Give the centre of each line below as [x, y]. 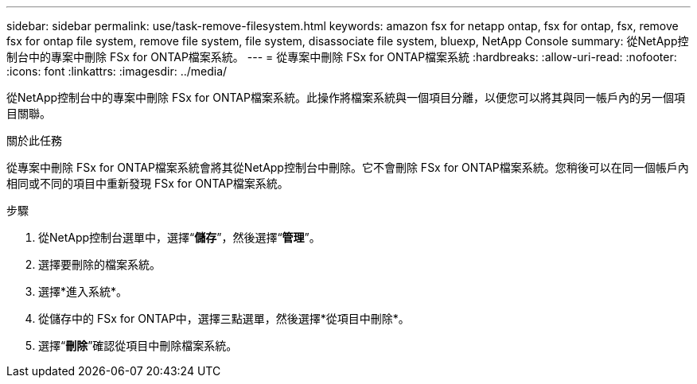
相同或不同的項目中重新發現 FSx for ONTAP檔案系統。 [148, 183]
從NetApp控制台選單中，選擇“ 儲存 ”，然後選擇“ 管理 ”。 [179, 237]
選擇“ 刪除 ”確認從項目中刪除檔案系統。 [138, 345]
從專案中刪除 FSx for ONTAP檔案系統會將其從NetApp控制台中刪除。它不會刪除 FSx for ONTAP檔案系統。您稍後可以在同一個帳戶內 [348, 167]
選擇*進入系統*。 [83, 291]
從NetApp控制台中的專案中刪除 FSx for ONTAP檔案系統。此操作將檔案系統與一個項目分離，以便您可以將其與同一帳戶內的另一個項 [346, 97]
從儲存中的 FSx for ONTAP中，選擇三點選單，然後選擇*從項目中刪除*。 [224, 318]
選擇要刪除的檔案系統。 [99, 264]
